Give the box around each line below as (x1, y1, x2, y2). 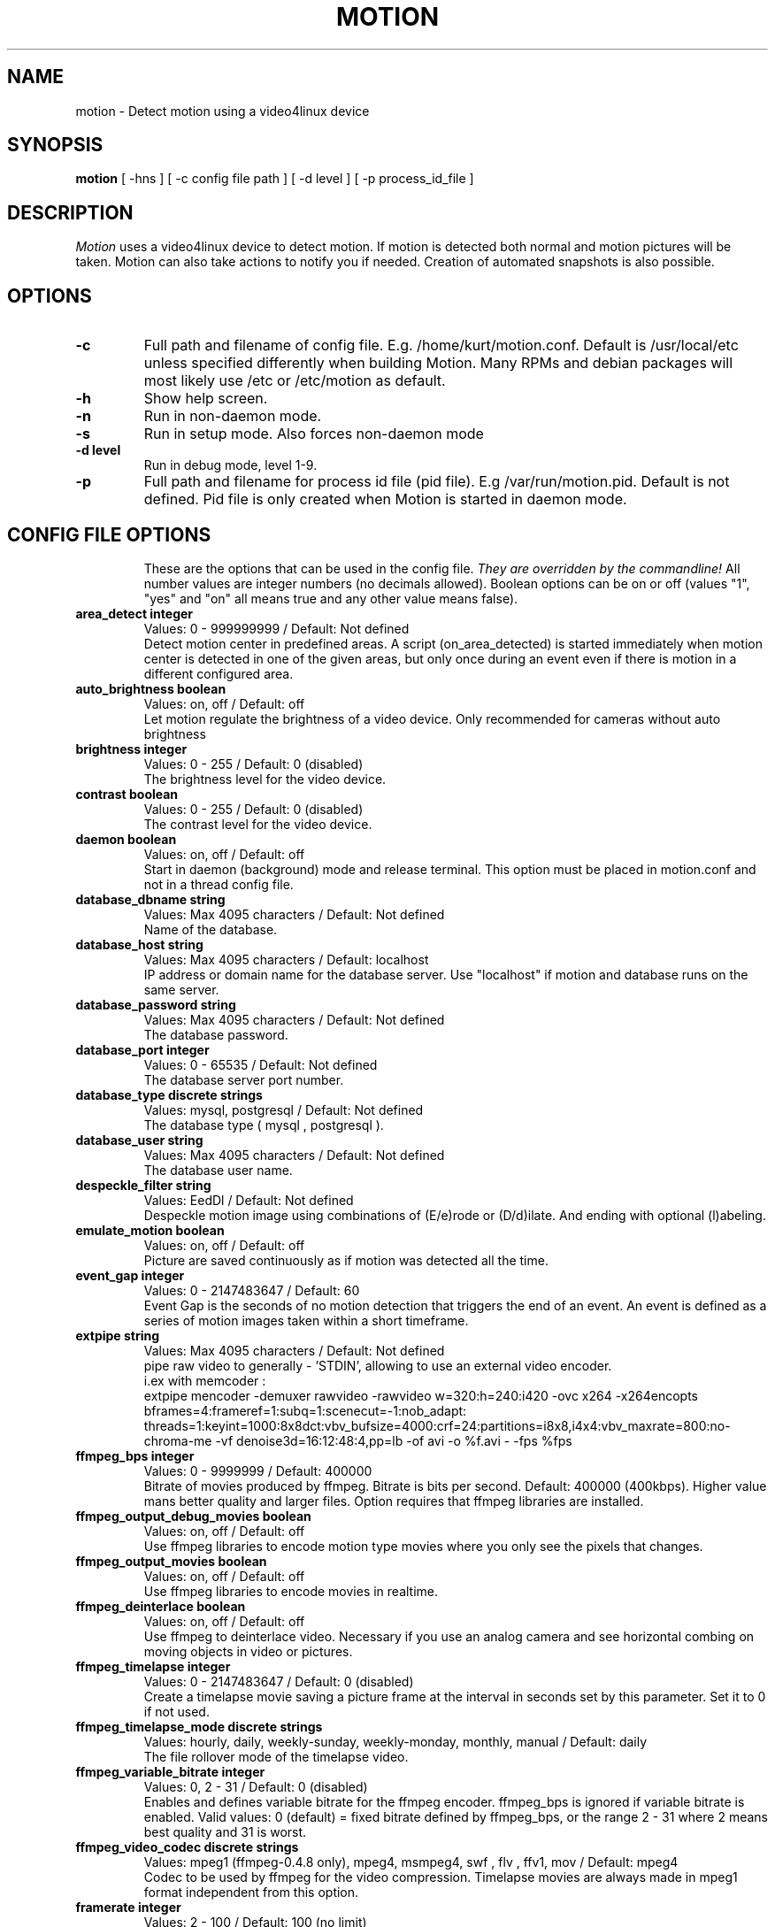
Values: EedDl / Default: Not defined (143, 1192, 354, 1208)
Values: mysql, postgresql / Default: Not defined (143, 1102, 424, 1117)
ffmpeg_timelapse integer (75, 1658, 231, 1674)
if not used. (143, 1703, 210, 1719)
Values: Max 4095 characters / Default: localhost (143, 951, 429, 967)
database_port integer (75, 1041, 210, 1057)
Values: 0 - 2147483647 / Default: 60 (143, 1282, 360, 1298)
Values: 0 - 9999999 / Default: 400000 (143, 1463, 372, 1478)
